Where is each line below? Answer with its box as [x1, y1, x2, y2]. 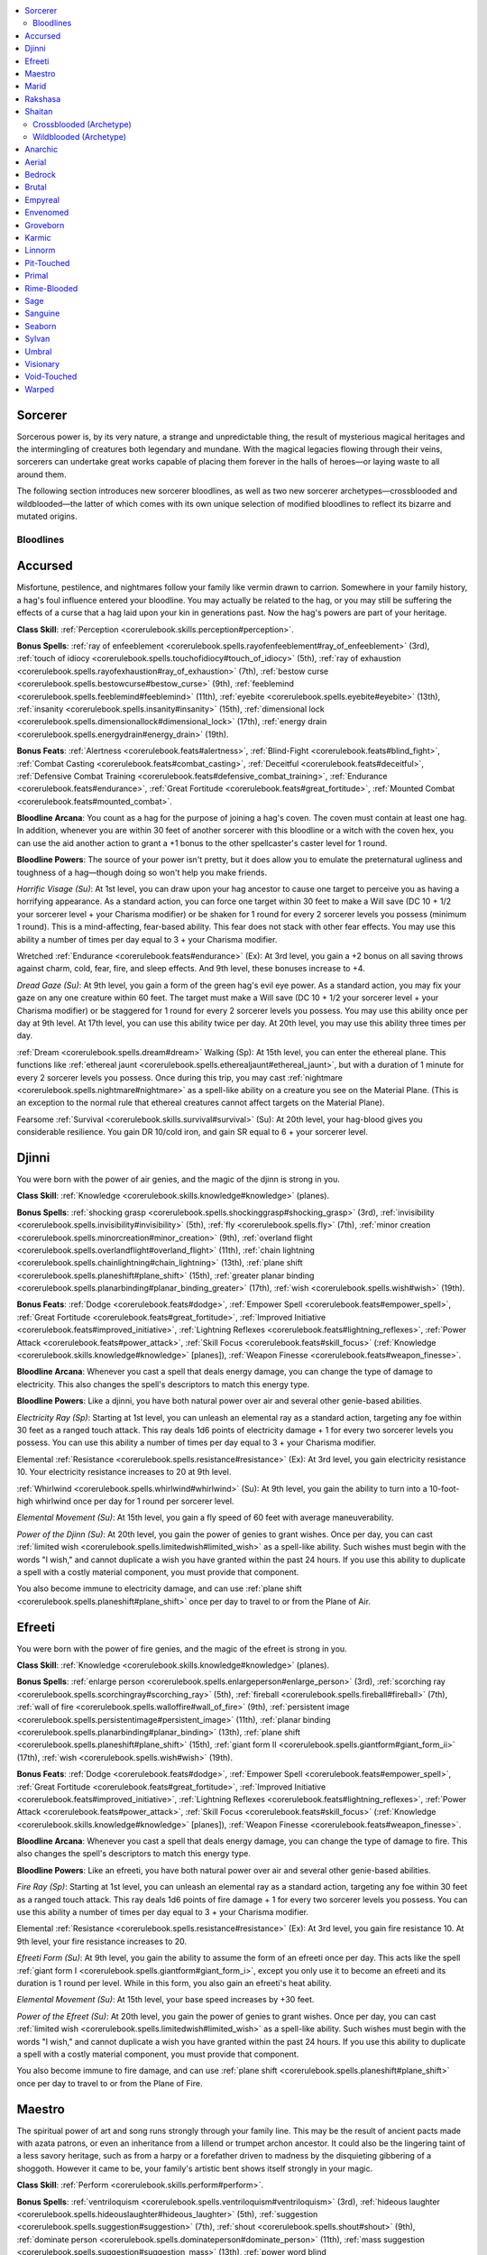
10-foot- [428, 1483, 460, 1494]
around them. [16, 469, 67, 480]
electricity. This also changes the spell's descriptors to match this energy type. [16, 1378, 310, 1389]
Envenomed [24, 207, 69, 218]
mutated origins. [16, 511, 78, 521]
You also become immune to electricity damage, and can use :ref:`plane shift [16, 1583, 302, 1594]
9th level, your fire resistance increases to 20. [16, 1936, 188, 1947]
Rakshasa [24, 93, 61, 104]
